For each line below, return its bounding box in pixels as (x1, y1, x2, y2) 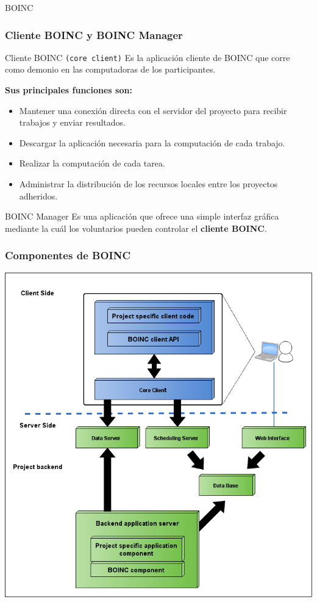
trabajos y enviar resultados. (19, 116, 126, 129)
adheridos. (19, 189, 58, 202)
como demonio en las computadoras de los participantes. (5, 63, 216, 76)
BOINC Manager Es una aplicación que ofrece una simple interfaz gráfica (5, 210, 279, 223)
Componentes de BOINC (5, 248, 130, 263)
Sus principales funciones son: (5, 84, 132, 96)
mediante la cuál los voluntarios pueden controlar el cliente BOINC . (5, 221, 267, 234)
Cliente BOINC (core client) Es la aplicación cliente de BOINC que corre (5, 51, 290, 63)
